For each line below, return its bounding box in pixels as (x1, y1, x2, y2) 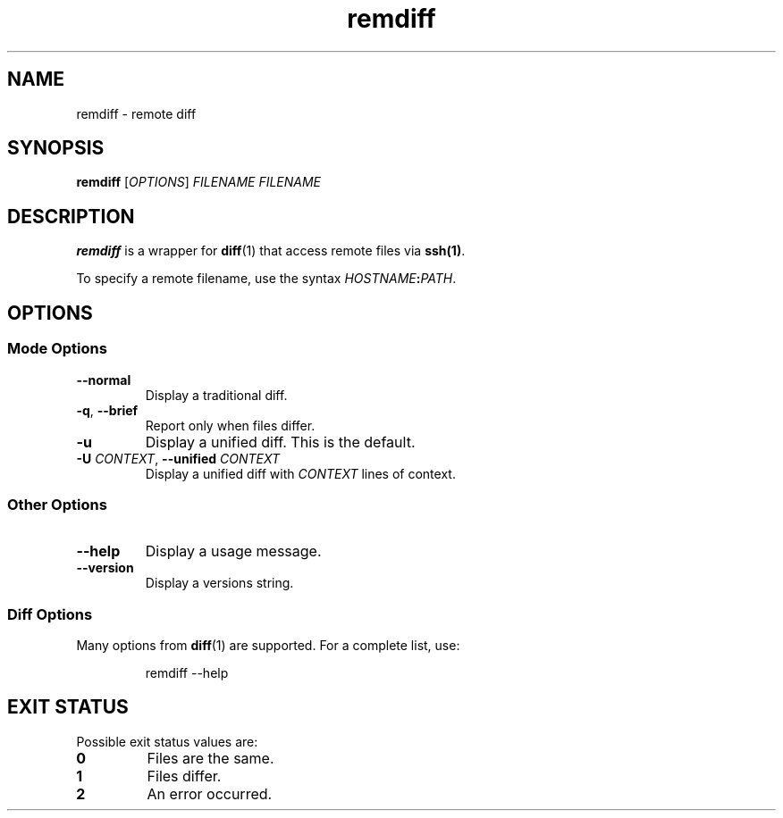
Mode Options (7, 339, 107, 358)
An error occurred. (147, 784, 273, 803)
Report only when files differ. (145, 417, 316, 433)
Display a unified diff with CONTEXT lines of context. (145, 465, 456, 481)
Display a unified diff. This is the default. (145, 432, 416, 451)
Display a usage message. (145, 542, 322, 561)
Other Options (7, 495, 107, 513)
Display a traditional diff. (145, 387, 288, 403)
